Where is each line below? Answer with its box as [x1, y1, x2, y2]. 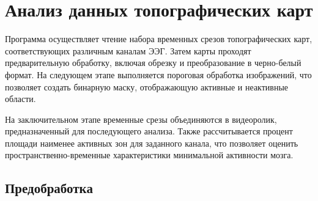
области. [5, 92, 36, 105]
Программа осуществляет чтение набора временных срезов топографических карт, [5, 32, 312, 45]
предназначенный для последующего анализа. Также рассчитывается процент [5, 125, 293, 137]
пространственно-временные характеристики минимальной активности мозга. [5, 148, 294, 161]
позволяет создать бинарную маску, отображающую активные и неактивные [5, 80, 289, 93]
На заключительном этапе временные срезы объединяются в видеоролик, [5, 112, 277, 125]
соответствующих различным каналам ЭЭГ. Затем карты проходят [5, 44, 251, 57]
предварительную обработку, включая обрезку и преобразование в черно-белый [5, 56, 301, 69]
